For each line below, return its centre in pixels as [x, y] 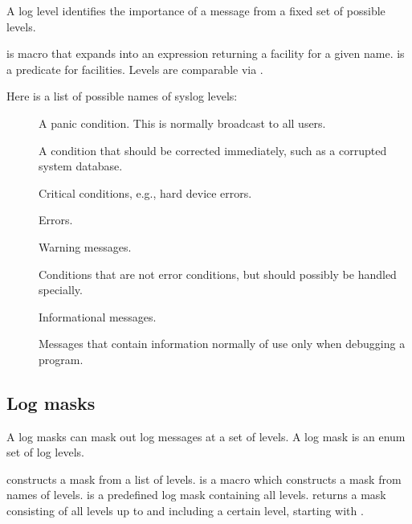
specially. [61, 290]
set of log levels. [45, 452]
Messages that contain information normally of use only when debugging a [222, 344]
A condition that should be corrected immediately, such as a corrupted [213, 150]
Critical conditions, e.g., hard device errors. [145, 192]
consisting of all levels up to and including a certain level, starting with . [185, 511]
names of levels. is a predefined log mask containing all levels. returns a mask [196, 495]
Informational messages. [98, 316]
